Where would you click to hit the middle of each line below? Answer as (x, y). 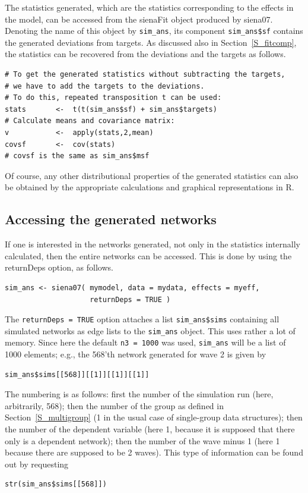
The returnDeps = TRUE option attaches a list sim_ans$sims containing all (142, 319)
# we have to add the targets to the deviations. (105, 86)
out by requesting (37, 464)
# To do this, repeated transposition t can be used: (113, 98)
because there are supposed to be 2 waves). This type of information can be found (154, 452)
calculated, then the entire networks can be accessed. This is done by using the (148, 255)
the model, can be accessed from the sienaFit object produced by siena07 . (139, 19)
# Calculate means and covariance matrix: (90, 121)
